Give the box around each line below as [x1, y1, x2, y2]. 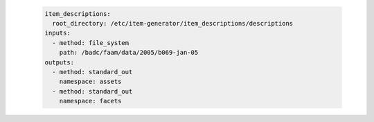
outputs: [44, 58, 75, 66]
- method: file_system [52, 39, 130, 46]
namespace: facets [59, 97, 122, 105]
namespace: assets [59, 78, 122, 86]
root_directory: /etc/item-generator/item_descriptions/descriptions [52, 19, 294, 27]
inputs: [44, 29, 71, 37]
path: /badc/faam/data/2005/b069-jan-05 [59, 49, 199, 57]
